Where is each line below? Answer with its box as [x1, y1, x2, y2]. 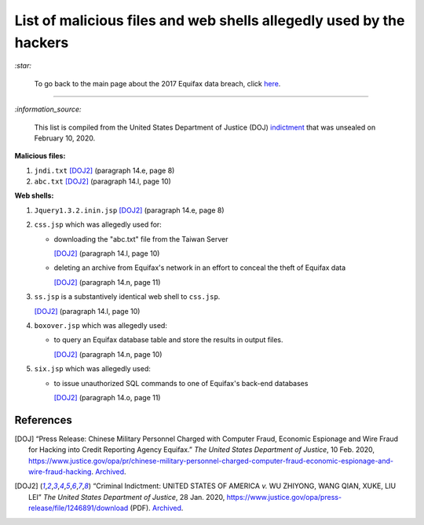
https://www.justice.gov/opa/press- [226, 492, 342, 501]
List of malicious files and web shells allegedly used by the [14, 12, 405, 29]
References [14, 413, 72, 427]
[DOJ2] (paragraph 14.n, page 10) [53, 349, 163, 359]
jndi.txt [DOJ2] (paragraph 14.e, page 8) [34, 166, 175, 175]
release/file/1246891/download [28, 503, 129, 513]
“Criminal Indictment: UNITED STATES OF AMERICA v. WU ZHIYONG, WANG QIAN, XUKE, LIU [93, 481, 397, 490]
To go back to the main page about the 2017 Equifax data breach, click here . [34, 78, 281, 88]
